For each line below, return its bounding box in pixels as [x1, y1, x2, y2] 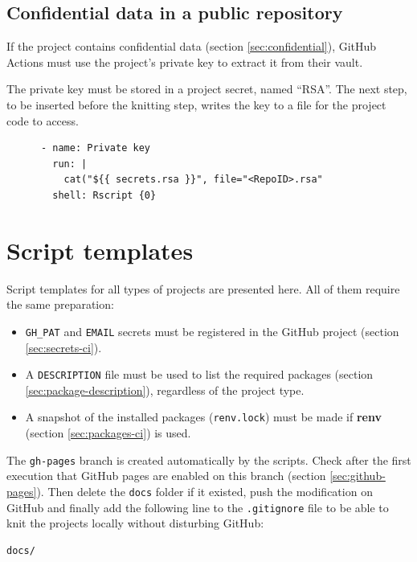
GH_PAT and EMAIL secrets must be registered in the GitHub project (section [25, 322, 399, 339]
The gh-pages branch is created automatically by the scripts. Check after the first [6, 451, 411, 468]
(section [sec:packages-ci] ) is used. [25, 425, 191, 441]
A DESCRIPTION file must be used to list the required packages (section [25, 366, 374, 383]
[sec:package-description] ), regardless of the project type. [25, 381, 305, 398]
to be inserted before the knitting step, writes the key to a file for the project [6, 96, 386, 113]
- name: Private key [40, 142, 150, 154]
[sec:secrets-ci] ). [25, 338, 102, 355]
